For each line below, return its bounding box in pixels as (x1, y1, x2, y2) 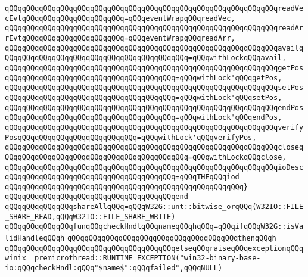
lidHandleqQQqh (5, 234, 65, 243)
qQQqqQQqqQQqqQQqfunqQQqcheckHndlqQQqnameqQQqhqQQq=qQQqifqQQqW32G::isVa (5, 222, 304, 231)
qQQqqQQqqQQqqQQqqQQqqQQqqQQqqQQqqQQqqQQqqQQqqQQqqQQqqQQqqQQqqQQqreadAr (5, 24, 304, 33)
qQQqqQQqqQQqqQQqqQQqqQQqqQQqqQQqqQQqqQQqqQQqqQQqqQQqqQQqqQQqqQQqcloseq (5, 143, 304, 152)
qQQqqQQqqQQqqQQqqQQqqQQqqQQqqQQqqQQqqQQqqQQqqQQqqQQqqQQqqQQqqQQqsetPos (5, 83, 304, 92)
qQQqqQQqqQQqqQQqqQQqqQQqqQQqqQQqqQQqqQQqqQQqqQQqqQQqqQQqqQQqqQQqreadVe (5, 4, 304, 13)
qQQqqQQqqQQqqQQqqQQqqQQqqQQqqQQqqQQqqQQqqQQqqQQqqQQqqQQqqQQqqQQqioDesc (5, 163, 304, 172)
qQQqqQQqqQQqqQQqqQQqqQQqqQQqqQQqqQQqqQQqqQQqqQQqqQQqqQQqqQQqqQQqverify (5, 123, 304, 132)
